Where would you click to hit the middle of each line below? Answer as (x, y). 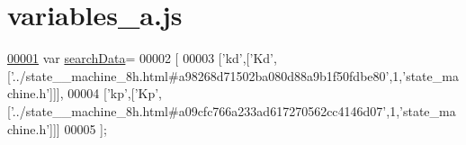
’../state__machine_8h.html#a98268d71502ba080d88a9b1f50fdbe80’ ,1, (206, 75)
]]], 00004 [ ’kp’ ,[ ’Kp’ (104, 93)
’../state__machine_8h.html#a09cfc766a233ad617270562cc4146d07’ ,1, (205, 110)
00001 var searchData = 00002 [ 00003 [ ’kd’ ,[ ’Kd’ (140, 58)
